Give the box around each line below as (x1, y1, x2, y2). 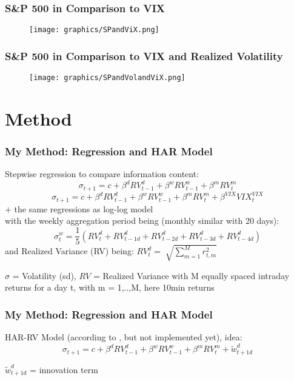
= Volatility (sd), (12, 269, 76, 282)
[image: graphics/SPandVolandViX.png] (29, 73, 185, 83)
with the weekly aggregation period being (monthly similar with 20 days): (5, 214, 279, 227)
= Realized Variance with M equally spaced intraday (93, 269, 290, 282)
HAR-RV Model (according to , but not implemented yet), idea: (5, 331, 242, 343)
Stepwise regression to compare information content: (5, 167, 199, 180)
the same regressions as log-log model (14, 202, 153, 215)
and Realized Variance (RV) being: (5, 244, 134, 257)
